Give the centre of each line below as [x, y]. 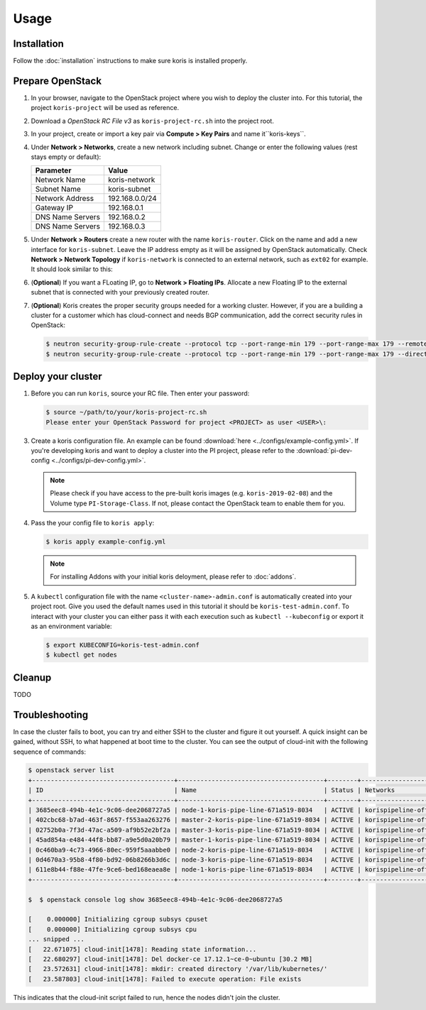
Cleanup [32, 677]
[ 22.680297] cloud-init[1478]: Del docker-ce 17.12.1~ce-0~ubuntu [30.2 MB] [170, 959]
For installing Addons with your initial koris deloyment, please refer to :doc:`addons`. [173, 577]
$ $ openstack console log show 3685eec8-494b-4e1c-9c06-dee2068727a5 [155, 899]
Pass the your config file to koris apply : [93, 523]
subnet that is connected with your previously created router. [120, 292]
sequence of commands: [50, 752]
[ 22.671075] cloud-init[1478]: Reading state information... [142, 949]
